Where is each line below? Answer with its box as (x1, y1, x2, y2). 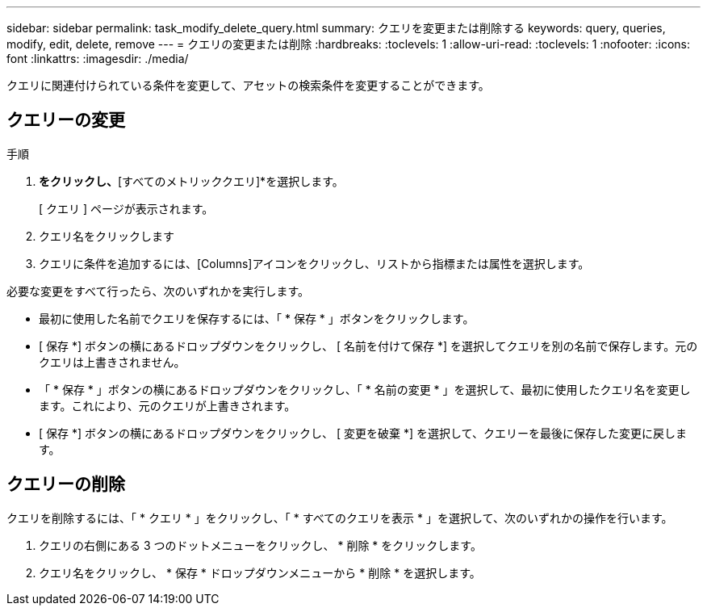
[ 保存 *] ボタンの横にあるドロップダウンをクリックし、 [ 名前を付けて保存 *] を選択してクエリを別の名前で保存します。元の (39, 338, 698, 353)
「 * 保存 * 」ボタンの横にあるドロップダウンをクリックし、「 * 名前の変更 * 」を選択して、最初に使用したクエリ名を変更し (39, 382, 691, 396)
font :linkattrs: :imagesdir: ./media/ (6, 52, 189, 65)
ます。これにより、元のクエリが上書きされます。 (39, 398, 296, 413)
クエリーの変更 (6, 110, 125, 131)
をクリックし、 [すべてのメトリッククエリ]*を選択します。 (39, 174, 344, 188)
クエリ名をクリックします (39, 228, 174, 243)
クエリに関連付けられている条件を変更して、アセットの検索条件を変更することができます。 (6, 78, 490, 92)
